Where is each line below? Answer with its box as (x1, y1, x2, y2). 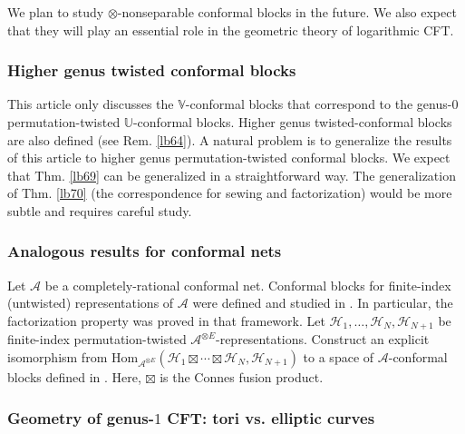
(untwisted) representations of (7, 293, 174, 312)
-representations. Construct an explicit (216, 330, 430, 349)
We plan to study (7, 3, 104, 21)
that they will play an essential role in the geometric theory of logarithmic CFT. (7, 20, 454, 39)
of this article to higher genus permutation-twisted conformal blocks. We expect (7, 148, 450, 167)
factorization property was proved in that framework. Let (7, 311, 325, 330)
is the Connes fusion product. (160, 368, 324, 387)
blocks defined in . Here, (7, 368, 141, 387)
